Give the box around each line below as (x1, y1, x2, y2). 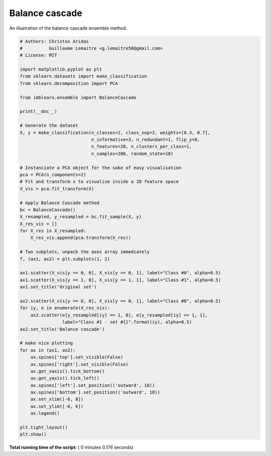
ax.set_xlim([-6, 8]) (30, 396, 84, 402)
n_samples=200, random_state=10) (91, 150, 174, 157)
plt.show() (20, 431, 47, 437)
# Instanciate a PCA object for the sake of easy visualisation (20, 165, 182, 171)
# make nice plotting (20, 340, 73, 346)
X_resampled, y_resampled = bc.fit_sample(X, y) (20, 214, 142, 220)
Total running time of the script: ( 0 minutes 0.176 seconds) (9, 444, 133, 450)
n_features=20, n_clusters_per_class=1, (91, 143, 192, 149)
